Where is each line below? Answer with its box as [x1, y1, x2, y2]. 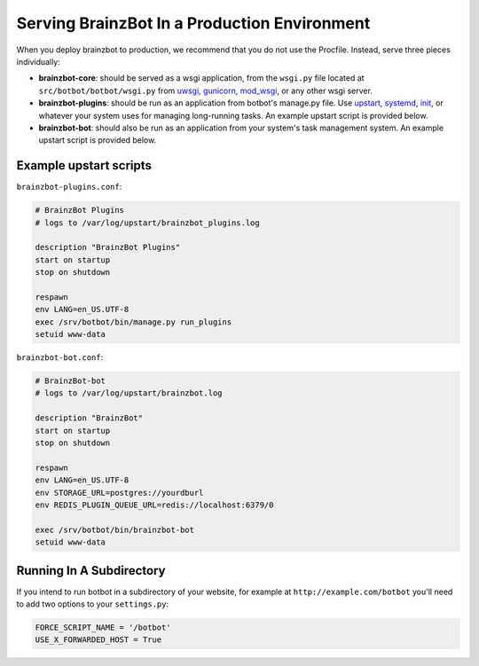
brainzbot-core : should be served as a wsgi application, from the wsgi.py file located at [38, 73, 365, 83]
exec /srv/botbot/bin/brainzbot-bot [35, 524, 195, 535]
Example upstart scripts [16, 158, 153, 173]
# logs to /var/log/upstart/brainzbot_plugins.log [35, 217, 261, 228]
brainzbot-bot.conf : [16, 352, 104, 363]
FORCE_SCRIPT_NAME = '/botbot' [35, 623, 172, 632]
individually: [16, 56, 61, 67]
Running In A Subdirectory [16, 563, 166, 578]
